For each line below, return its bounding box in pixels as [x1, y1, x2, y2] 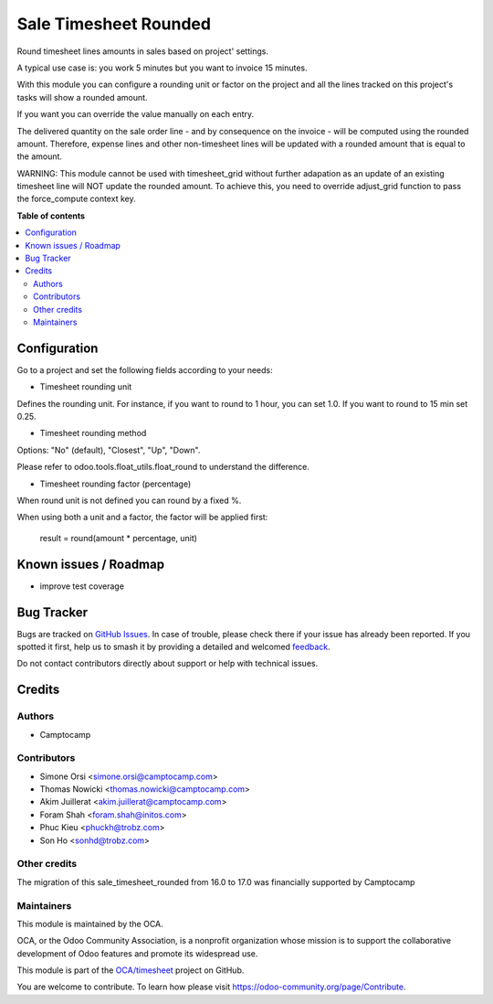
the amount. [16, 151, 63, 162]
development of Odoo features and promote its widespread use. [16, 947, 258, 959]
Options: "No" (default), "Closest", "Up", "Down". [16, 444, 201, 455]
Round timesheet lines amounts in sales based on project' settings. [16, 46, 269, 57]
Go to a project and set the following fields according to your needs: [16, 364, 273, 375]
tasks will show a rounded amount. [16, 91, 148, 102]
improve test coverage [39, 581, 125, 592]
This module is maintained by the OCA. [16, 918, 163, 929]
